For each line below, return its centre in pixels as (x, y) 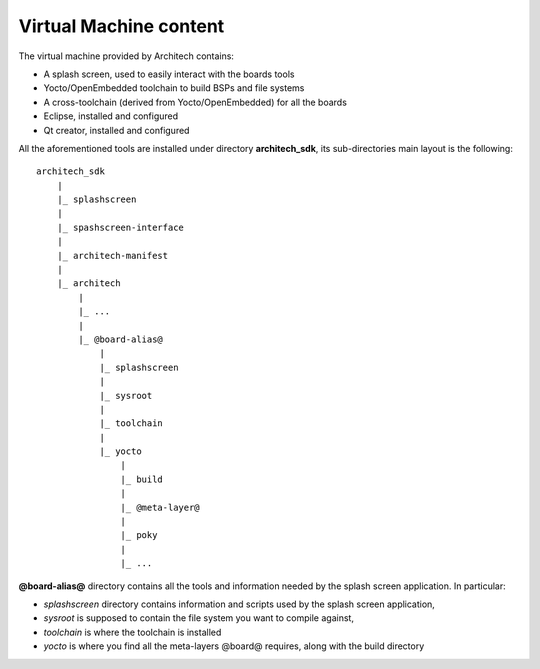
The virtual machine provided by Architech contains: (126, 56)
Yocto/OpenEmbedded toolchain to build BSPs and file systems (174, 88)
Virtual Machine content (121, 26)
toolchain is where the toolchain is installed (132, 632)
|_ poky (139, 535)
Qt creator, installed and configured (116, 130)
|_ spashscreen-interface (120, 227)
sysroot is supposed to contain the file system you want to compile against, (199, 618)
